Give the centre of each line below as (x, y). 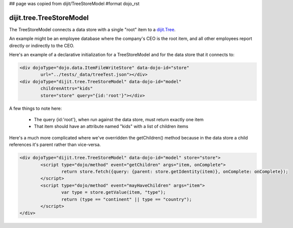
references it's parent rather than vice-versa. (55, 145)
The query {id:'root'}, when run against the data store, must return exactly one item (119, 119)
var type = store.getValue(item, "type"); (113, 192)
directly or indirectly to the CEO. (42, 46)
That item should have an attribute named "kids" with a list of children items (111, 127)
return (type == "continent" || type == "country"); (126, 199)
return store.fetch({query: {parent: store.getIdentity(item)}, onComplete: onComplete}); (175, 171)
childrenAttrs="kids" (67, 89)
